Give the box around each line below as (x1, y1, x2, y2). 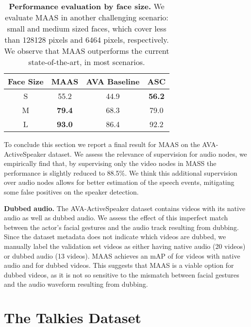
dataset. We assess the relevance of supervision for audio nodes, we (48, 148, 247, 159)
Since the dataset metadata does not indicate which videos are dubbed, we (4, 231, 226, 242)
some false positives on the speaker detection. (4, 186, 139, 196)
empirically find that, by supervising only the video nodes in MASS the (4, 158, 217, 168)
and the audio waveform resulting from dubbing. (4, 279, 148, 289)
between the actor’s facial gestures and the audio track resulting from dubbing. (4, 222, 239, 232)
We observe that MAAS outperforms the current (4, 45, 169, 56)
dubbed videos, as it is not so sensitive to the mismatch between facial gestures (4, 269, 239, 279)
